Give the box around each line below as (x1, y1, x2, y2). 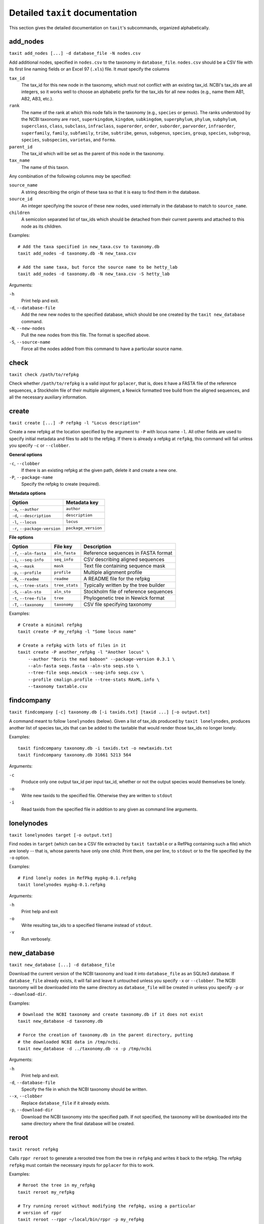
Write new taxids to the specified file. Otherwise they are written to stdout (21, 793, 173, 799)
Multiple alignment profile (83, 569, 142, 576)
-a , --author (12, 505, 39, 512)
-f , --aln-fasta (12, 550, 46, 557)
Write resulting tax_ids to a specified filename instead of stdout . (21, 922, 153, 928)
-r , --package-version (12, 524, 61, 531)
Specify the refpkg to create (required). (21, 481, 100, 487)
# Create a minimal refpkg (18, 622, 83, 628)
